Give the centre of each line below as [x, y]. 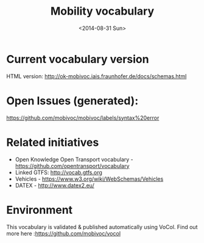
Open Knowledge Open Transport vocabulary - [74, 159]
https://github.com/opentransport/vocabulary [72, 165]
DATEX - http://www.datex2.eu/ [55, 185]
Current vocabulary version [78, 59]
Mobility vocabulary [102, 11]
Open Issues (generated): [72, 100]
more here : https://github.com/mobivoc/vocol [63, 233]
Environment [40, 210]
